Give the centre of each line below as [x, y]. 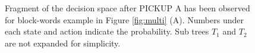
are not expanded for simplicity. [63, 43]
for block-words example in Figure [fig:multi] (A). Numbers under [124, 19]
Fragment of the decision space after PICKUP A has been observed [127, 8]
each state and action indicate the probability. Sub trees [107, 31]
